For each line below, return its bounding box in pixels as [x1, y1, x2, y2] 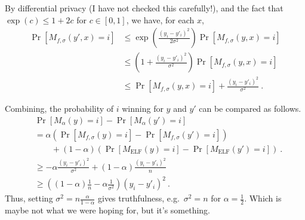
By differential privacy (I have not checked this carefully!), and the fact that [5, 2, 284, 14]
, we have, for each [126, 13, 195, 26]
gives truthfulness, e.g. [97, 192, 180, 204]
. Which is [244, 192, 282, 204]
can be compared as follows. [199, 102, 301, 115]
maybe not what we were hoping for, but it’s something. [5, 204, 211, 216]
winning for [122, 102, 164, 115]
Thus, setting [5, 192, 53, 204]
